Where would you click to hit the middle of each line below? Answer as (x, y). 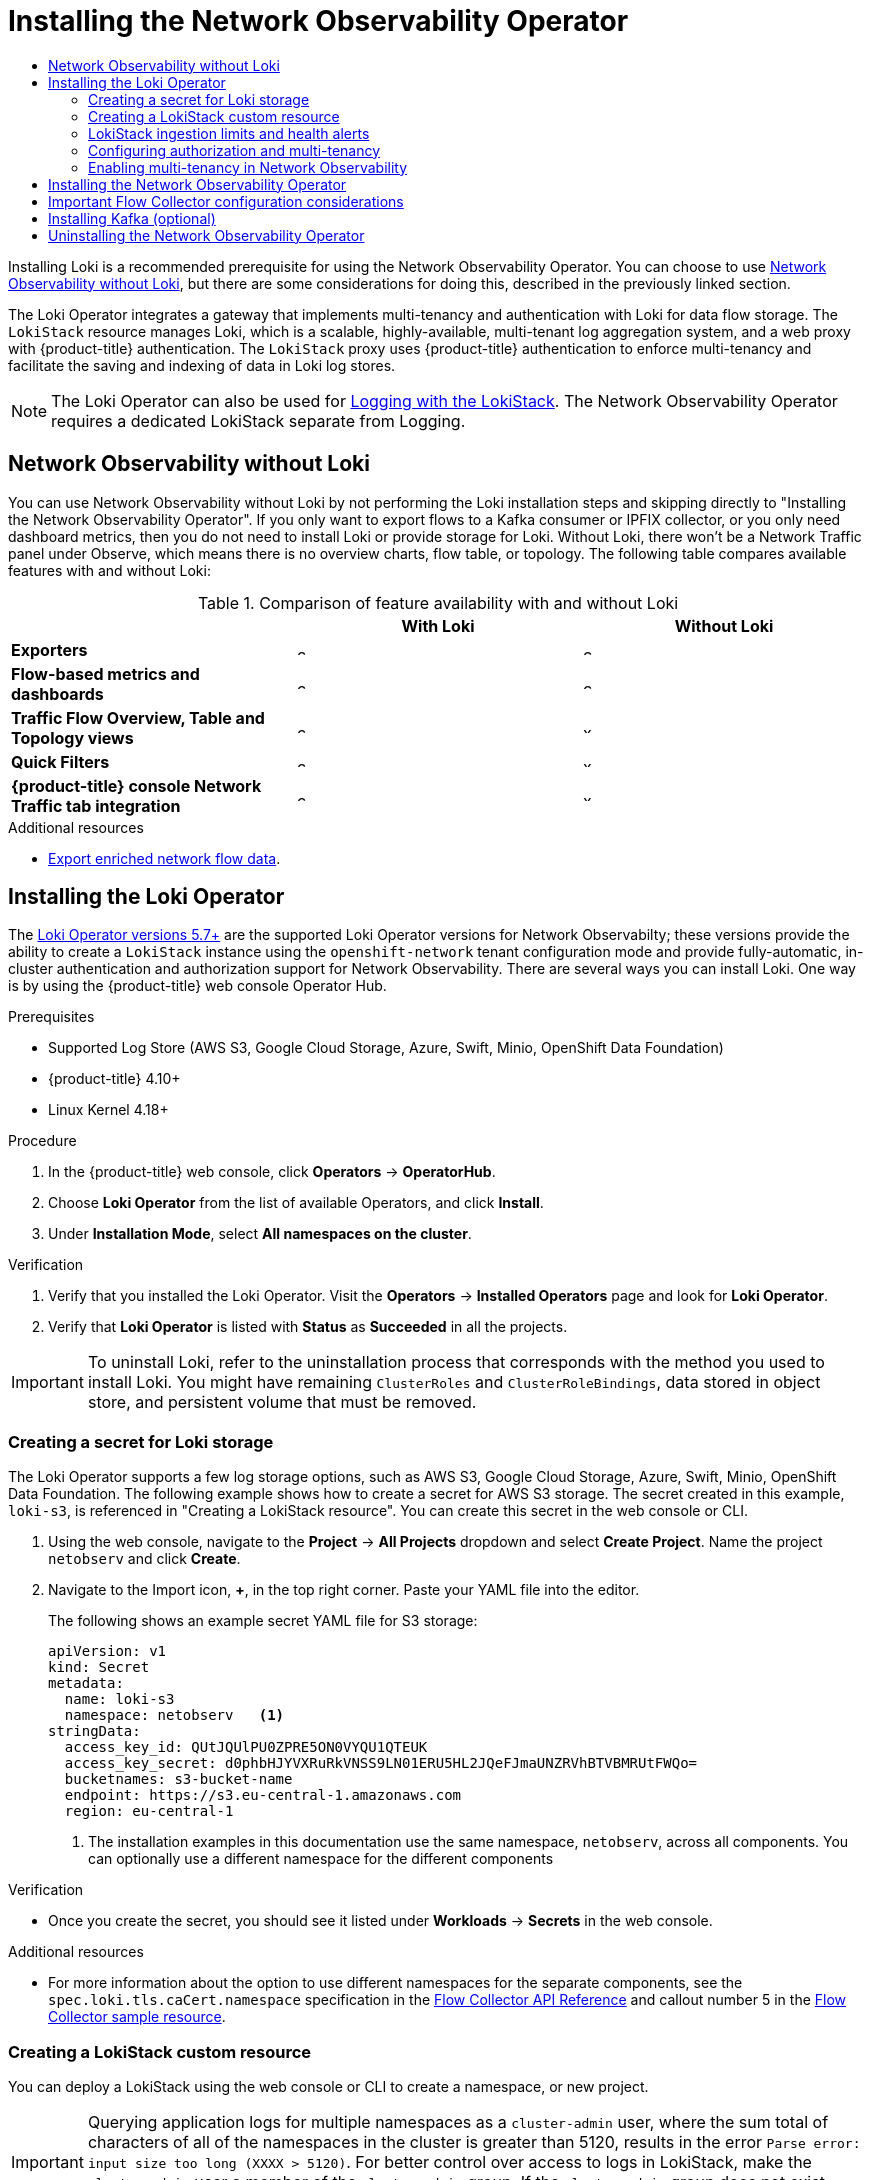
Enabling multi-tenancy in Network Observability (248, 167)
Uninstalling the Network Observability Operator (206, 235)
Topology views (72, 737)
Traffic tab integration (96, 805)
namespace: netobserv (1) (174, 1715)
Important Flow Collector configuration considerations (226, 201)
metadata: (86, 1683)
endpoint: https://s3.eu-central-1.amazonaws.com (263, 1795)
